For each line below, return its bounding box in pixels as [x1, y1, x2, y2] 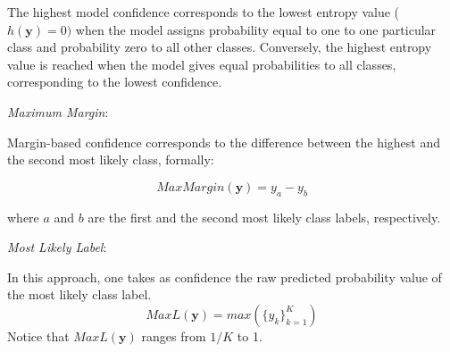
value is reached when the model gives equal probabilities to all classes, [7, 54, 396, 73]
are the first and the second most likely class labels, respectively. [87, 207, 441, 226]
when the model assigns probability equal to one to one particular [75, 20, 437, 38]
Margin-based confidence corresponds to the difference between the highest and [7, 132, 441, 151]
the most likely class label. [7, 285, 152, 304]
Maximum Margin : [7, 102, 109, 121]
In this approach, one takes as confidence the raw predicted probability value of [7, 267, 442, 286]
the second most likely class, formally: [7, 150, 214, 169]
